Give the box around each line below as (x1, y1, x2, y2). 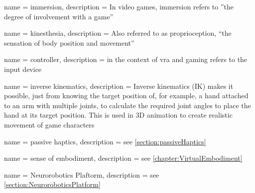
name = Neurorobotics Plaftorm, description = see (4, 169, 159, 180)
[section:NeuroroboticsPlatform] (4, 179, 101, 190)
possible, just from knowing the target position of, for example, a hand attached (4, 90, 249, 101)
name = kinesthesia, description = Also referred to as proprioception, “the (4, 28, 232, 38)
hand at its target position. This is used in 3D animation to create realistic (4, 110, 233, 120)
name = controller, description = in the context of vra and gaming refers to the (4, 54, 248, 64)
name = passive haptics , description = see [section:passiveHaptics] (4, 136, 206, 146)
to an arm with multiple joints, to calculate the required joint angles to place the (4, 100, 251, 110)
